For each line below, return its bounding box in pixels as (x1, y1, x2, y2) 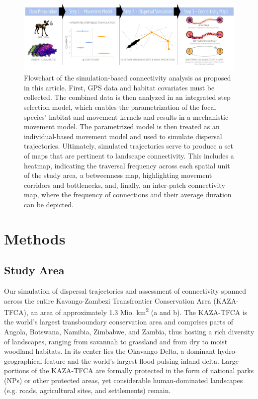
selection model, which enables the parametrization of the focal (24, 101, 216, 112)
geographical (4, 355, 42, 366)
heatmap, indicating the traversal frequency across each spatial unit (24, 160, 230, 170)
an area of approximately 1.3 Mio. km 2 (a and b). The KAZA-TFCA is (30, 306, 248, 317)
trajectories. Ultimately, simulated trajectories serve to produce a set (24, 141, 233, 151)
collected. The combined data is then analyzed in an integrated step (24, 92, 231, 102)
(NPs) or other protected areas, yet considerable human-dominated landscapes (4, 375, 243, 386)
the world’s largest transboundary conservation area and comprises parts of (4, 317, 233, 327)
